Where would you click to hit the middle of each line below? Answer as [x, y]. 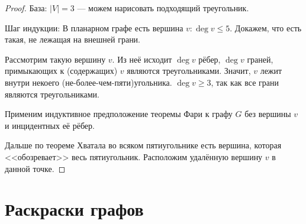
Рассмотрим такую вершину [55, 59]
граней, [260, 59]
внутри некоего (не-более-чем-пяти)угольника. [88, 82]
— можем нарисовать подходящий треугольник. [163, 8]
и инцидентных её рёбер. [50, 125]
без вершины [268, 114]
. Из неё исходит [142, 59]
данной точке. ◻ [35, 168]
